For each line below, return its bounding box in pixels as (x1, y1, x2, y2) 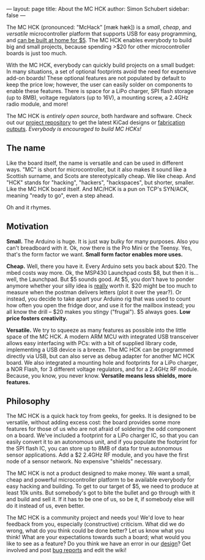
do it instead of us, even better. (6, 502, 85, 510)
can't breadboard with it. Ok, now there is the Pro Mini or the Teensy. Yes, (6, 244, 193, 252)
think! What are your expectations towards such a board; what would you (6, 534, 191, 541)
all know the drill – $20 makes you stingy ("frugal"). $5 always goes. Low (6, 308, 191, 315)
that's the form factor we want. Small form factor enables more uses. (6, 250, 184, 258)
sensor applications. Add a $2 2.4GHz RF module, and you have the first (6, 451, 189, 458)
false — (6, 12, 26, 19)
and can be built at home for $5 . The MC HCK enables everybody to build (6, 37, 192, 43)
